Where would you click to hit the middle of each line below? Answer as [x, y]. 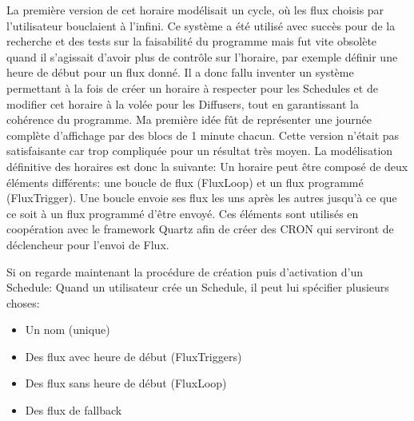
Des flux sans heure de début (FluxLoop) [126, 383]
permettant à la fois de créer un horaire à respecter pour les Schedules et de [192, 87]
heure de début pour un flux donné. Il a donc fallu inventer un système [180, 72]
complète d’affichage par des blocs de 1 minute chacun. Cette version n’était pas [203, 135]
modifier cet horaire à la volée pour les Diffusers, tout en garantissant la [183, 103]
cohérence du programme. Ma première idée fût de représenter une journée [189, 119]
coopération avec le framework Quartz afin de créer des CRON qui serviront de [200, 229]
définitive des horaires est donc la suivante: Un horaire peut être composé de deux [207, 166]
